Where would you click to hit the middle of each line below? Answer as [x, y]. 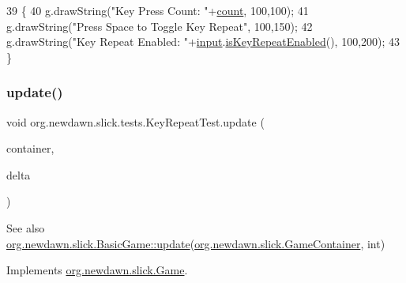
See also [26, 227]
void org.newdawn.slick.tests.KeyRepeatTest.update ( [135, 121]
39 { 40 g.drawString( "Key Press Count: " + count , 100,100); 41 [158, 10]
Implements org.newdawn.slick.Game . [97, 270]
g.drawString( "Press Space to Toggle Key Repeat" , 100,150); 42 [160, 26]
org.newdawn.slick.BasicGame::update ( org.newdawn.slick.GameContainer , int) [196, 243]
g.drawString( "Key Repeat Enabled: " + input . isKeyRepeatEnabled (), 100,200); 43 [203, 42]
